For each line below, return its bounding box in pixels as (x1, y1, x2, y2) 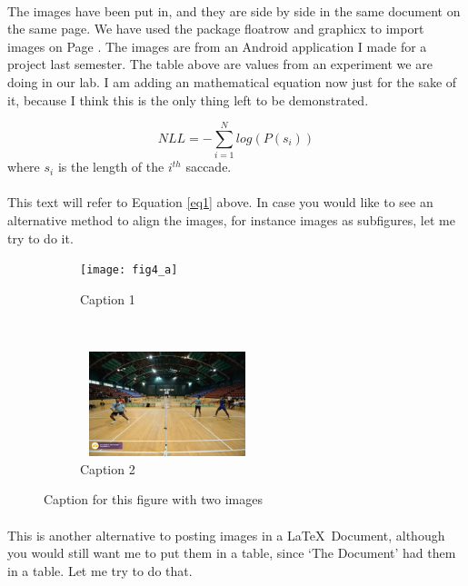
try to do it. (7, 228, 74, 247)
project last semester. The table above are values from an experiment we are (7, 55, 433, 74)
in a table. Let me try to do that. (7, 561, 193, 580)
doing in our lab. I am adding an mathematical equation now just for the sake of (7, 72, 457, 91)
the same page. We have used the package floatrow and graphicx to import (7, 19, 424, 38)
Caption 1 (80, 289, 135, 308)
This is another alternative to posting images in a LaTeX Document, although (7, 525, 445, 544)
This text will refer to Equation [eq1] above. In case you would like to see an (7, 193, 433, 212)
